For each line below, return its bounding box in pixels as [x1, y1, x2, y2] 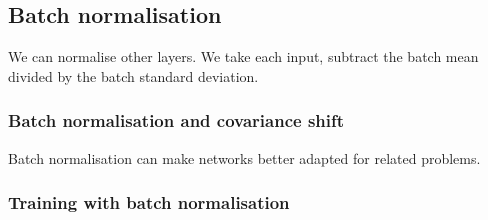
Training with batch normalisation [8, 190, 290, 215]
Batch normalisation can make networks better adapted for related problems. [8, 147, 481, 168]
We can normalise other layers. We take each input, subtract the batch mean [8, 46, 479, 67]
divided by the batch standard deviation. [8, 65, 259, 86]
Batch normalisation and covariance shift [8, 108, 345, 133]
